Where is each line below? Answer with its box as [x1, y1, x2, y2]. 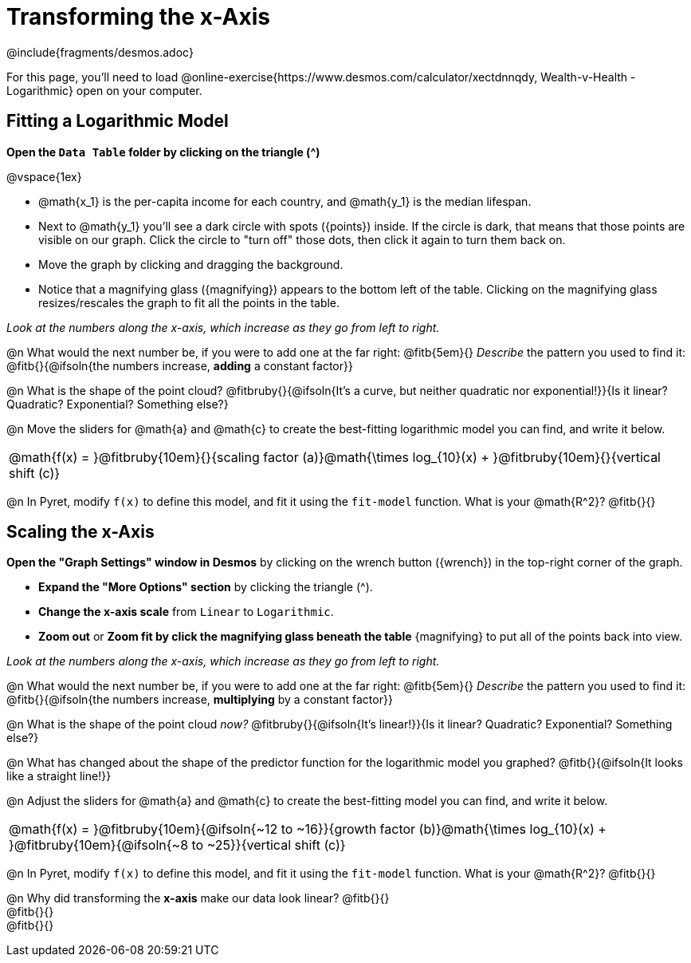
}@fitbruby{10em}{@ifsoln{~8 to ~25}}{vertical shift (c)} [9, 837, 346, 854]
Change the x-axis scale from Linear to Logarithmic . [38, 605, 334, 619]
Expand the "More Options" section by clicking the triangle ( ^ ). [38, 580, 373, 594]
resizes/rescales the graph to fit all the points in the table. [38, 295, 340, 310]
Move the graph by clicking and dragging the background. [38, 257, 344, 271]
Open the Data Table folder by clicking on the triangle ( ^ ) [6, 144, 320, 159]
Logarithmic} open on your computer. [6, 83, 202, 97]
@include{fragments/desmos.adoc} [6, 45, 194, 59]
